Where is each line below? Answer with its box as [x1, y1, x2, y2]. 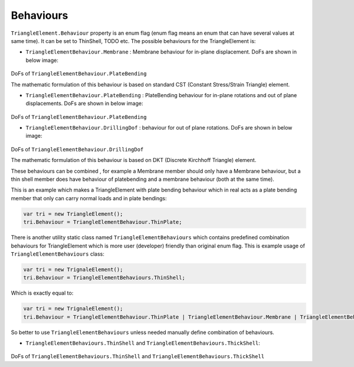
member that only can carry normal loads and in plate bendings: [11, 194, 167, 201]
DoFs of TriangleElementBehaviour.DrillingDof [11, 146, 144, 153]
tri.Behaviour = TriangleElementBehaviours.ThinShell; [23, 275, 185, 281]
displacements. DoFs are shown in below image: [25, 100, 143, 107]
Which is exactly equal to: [11, 289, 74, 297]
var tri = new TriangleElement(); [23, 210, 123, 217]
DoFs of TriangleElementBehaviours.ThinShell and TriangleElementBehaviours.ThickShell [11, 353, 265, 360]
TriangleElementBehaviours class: [11, 250, 104, 257]
